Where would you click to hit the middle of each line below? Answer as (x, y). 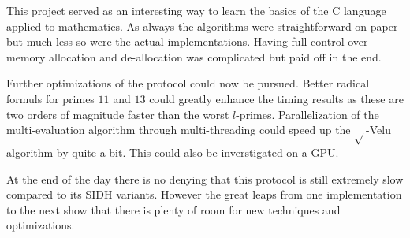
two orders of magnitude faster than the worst (118, 114)
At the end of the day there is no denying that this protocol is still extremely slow (205, 178)
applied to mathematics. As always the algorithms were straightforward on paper (202, 26)
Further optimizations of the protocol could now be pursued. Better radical (188, 83)
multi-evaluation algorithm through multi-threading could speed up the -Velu (199, 130)
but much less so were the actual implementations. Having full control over (187, 41)
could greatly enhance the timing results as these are (276, 98)
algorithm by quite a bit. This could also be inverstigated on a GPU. (173, 152)
